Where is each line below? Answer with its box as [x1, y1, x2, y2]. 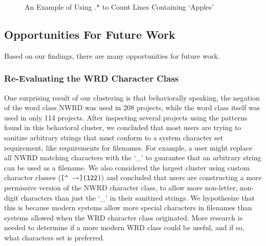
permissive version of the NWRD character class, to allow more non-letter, [4, 182, 238, 193]
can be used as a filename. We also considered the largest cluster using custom [4, 162, 250, 173]
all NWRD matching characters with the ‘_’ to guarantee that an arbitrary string [4, 152, 261, 163]
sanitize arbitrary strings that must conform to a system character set [4, 132, 224, 142]
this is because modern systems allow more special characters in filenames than [4, 202, 252, 213]
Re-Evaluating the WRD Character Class [4, 72, 179, 85]
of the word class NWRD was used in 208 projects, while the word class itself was [4, 102, 260, 113]
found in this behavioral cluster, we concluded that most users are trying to [4, 122, 241, 133]
